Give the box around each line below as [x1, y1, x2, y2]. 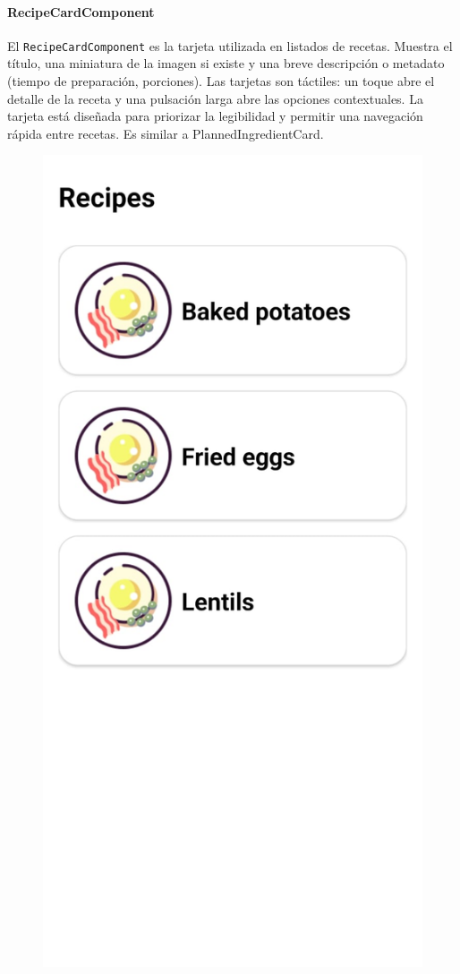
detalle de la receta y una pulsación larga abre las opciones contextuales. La [7, 89, 423, 107]
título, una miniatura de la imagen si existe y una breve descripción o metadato [7, 54, 445, 73]
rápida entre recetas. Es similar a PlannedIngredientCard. [7, 124, 324, 142]
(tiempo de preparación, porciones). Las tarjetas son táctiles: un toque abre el [7, 72, 435, 90]
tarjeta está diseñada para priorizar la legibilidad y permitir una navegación [7, 107, 423, 125]
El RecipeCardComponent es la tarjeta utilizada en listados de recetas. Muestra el [7, 36, 453, 55]
